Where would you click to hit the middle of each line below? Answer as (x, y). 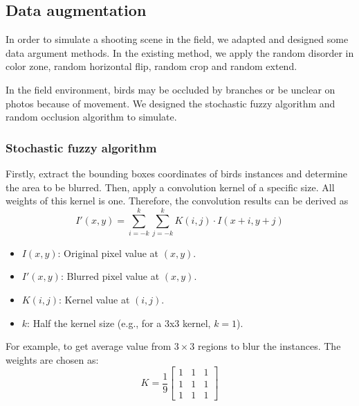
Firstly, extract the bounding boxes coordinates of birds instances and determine (177, 173)
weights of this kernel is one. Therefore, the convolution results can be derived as (177, 201)
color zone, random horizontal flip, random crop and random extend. (151, 66)
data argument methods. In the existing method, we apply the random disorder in (180, 52)
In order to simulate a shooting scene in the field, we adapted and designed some (177, 39)
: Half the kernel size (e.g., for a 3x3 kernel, (119, 323)
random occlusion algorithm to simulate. (91, 117)
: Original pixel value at (108, 253)
